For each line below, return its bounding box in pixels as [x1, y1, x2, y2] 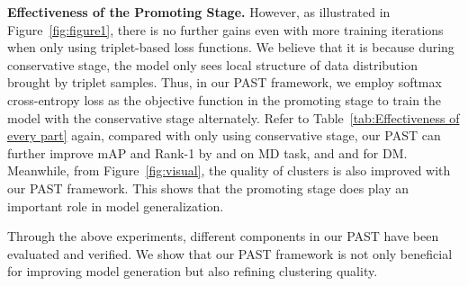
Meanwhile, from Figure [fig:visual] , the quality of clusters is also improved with [7, 161, 451, 180]
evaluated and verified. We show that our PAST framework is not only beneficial [7, 244, 453, 263]
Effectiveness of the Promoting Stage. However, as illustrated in [7, 3, 391, 21]
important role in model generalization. [7, 196, 224, 215]
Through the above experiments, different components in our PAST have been [7, 227, 439, 246]
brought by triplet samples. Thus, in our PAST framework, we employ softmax [7, 73, 442, 92]
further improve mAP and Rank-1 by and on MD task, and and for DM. [7, 143, 408, 162]
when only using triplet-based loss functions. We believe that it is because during [7, 38, 454, 57]
